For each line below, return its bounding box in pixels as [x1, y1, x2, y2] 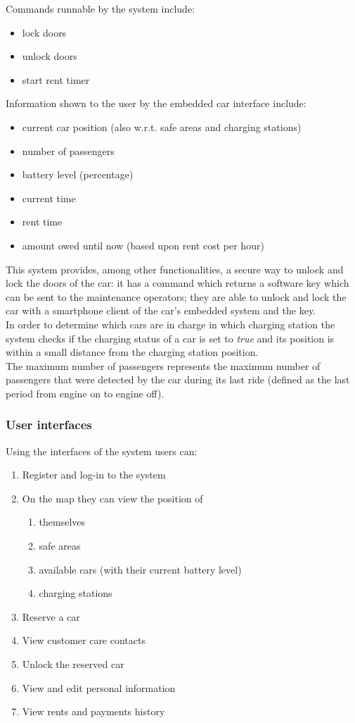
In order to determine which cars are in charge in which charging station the [6, 316, 335, 331]
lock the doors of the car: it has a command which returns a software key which [6, 276, 349, 290]
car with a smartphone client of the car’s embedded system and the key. [6, 303, 316, 318]
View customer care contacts [22, 633, 146, 648]
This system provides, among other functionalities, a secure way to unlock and [6, 261, 344, 276]
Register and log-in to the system [22, 467, 166, 482]
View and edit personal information [22, 680, 176, 695]
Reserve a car [22, 609, 80, 624]
